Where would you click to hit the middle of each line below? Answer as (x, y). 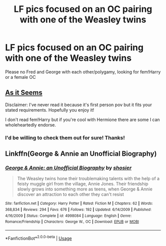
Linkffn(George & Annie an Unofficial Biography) (81, 154)
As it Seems (24, 93)
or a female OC (21, 77)
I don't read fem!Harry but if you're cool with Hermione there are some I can (83, 120)
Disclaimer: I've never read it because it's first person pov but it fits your (79, 105)
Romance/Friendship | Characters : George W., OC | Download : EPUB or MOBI (72, 222)
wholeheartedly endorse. (31, 124)
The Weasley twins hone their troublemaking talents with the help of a (88, 179)
